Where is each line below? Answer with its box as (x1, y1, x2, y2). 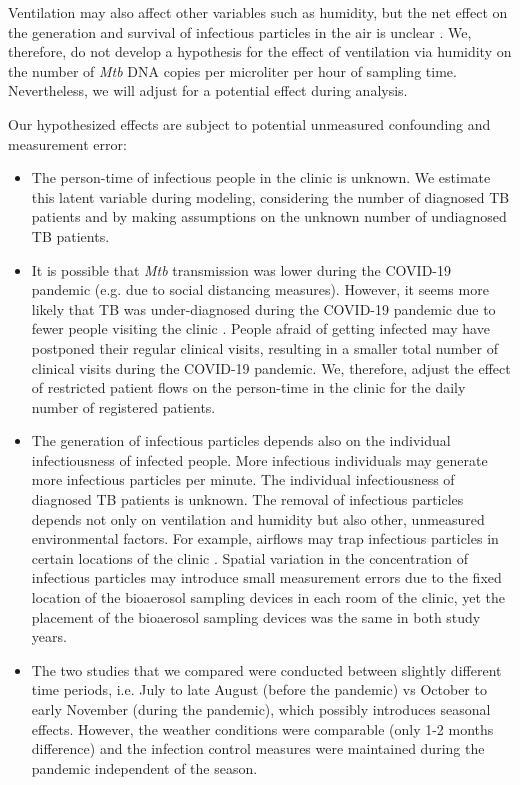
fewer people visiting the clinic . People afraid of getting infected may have (31, 318, 490, 339)
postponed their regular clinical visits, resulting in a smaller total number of (31, 337, 498, 358)
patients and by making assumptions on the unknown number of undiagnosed (31, 206, 507, 227)
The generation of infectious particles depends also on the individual (31, 430, 451, 451)
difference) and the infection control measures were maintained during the (31, 738, 485, 759)
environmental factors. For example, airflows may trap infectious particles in (31, 528, 499, 549)
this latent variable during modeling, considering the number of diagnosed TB (31, 186, 510, 207)
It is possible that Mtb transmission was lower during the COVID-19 (31, 259, 452, 280)
